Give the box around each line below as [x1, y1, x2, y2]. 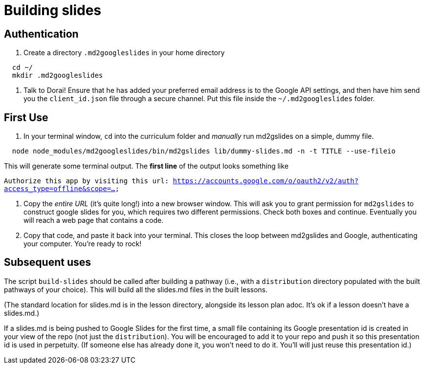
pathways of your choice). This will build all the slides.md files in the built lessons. [4, 285, 268, 294]
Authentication [4, 27, 79, 40]
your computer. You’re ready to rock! [23, 239, 142, 248]
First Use [4, 111, 48, 124]
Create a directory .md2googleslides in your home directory [23, 48, 225, 57]
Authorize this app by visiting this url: [4, 177, 169, 185]
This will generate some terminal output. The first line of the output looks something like [4, 162, 289, 171]
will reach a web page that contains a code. [23, 216, 164, 225]
